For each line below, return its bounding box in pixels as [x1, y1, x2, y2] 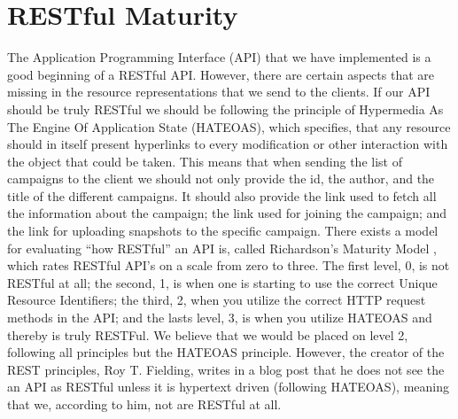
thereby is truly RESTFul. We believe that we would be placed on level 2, [7, 325, 408, 344]
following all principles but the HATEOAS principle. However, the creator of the [7, 343, 445, 361]
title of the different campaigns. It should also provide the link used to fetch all [7, 186, 437, 205]
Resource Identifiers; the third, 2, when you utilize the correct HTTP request [7, 291, 426, 309]
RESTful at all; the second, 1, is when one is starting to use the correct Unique [7, 273, 438, 291]
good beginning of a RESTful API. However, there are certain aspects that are [7, 65, 434, 83]
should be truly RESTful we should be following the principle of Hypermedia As [7, 99, 444, 118]
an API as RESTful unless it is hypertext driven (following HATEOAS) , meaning [7, 377, 450, 396]
